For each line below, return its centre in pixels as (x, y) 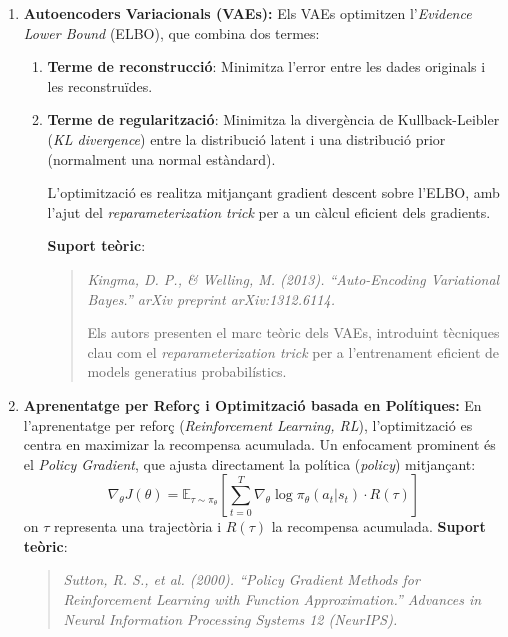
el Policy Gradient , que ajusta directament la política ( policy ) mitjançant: (249, 463)
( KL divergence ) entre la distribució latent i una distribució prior (246, 138)
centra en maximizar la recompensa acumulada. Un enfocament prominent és (259, 444)
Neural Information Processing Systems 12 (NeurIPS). (230, 618)
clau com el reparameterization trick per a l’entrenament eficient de (293, 351)
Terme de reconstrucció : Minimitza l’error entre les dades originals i (266, 66)
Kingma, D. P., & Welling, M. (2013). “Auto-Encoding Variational (293, 278)
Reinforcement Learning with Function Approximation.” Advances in (272, 599)
